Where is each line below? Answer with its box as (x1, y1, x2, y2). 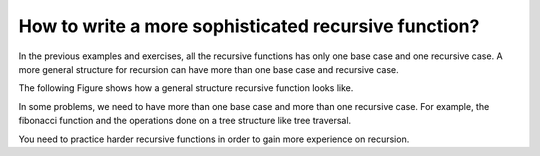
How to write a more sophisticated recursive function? (18, 15, 480, 37)
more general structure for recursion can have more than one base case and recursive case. (18, 63, 399, 75)
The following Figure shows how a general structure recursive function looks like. (18, 82, 354, 94)
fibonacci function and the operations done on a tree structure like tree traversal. (18, 115, 352, 127)
